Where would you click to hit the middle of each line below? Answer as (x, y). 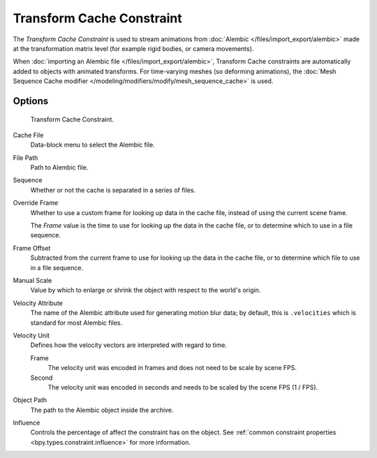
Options (31, 101)
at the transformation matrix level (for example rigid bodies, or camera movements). (133, 48)
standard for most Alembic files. (76, 323)
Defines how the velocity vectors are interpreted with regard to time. (128, 345)
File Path (25, 158)
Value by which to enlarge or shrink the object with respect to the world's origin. (146, 290)
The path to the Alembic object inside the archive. (102, 410)
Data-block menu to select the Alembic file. (93, 145)
